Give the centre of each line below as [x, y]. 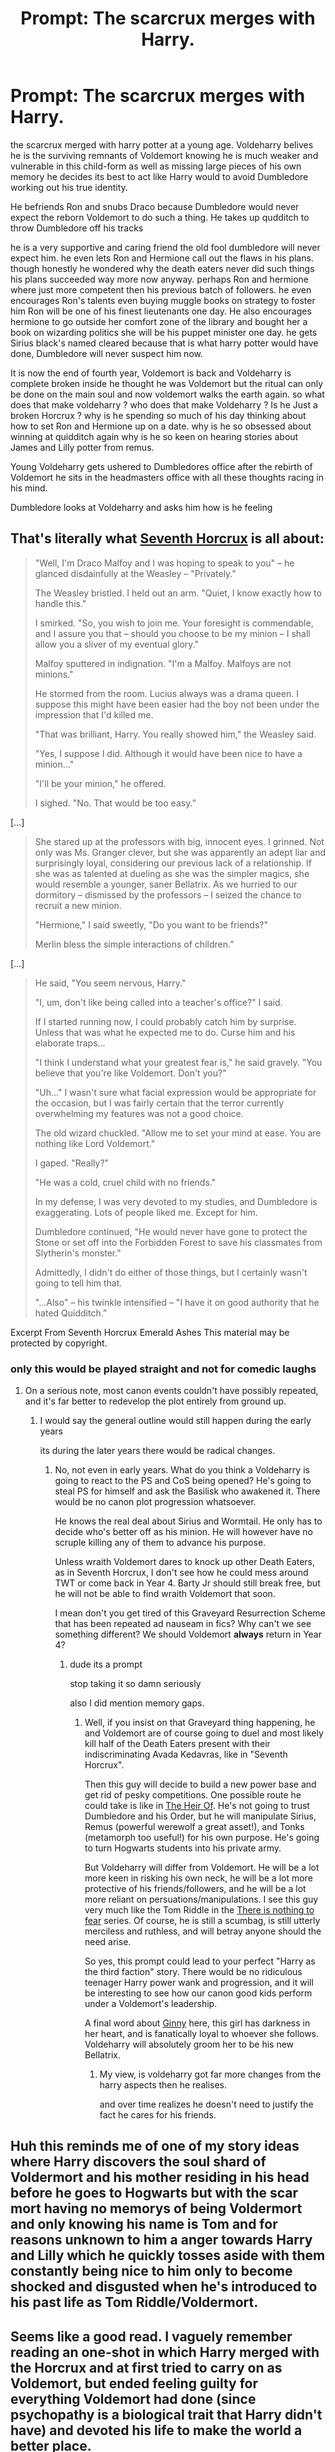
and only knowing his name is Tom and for [144, 2224]
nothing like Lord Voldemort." [95, 1143]
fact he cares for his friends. [158, 2115]
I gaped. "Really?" [72, 1163]
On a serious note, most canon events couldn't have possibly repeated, [171, 1391]
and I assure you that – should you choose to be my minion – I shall [172, 633]
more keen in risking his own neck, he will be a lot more [198, 1878]
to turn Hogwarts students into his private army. [183, 1848]
